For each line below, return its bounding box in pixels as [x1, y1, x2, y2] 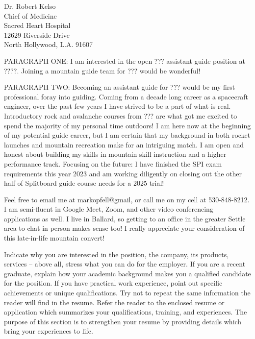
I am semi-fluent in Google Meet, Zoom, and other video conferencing [4, 204, 213, 214]
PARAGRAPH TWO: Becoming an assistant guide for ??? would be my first [4, 82, 235, 92]
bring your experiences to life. [4, 326, 93, 336]
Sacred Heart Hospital [4, 20, 71, 30]
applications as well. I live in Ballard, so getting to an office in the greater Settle [4, 213, 246, 223]
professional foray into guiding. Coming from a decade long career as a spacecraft [4, 91, 248, 101]
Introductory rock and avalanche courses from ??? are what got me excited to [4, 110, 237, 121]
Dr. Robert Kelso [4, 1, 56, 11]
